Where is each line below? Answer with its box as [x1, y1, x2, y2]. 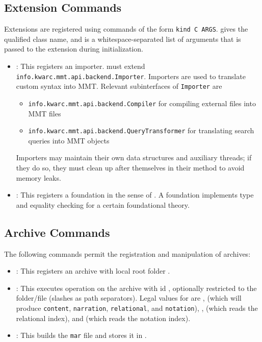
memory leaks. [16, 172, 61, 183]
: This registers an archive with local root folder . [16, 265, 170, 276]
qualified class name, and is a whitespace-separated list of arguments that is [4, 33, 241, 44]
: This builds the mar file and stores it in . [16, 330, 147, 340]
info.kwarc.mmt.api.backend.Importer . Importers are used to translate [16, 70, 246, 81]
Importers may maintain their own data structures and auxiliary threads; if [16, 152, 252, 163]
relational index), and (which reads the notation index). [16, 312, 191, 323]
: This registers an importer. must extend [16, 61, 145, 71]
